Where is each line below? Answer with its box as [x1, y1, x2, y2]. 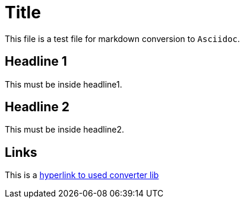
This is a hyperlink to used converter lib [5, 170, 159, 181]
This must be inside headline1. [5, 79, 122, 89]
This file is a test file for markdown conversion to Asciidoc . [5, 33, 240, 44]
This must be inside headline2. [5, 124, 125, 135]
